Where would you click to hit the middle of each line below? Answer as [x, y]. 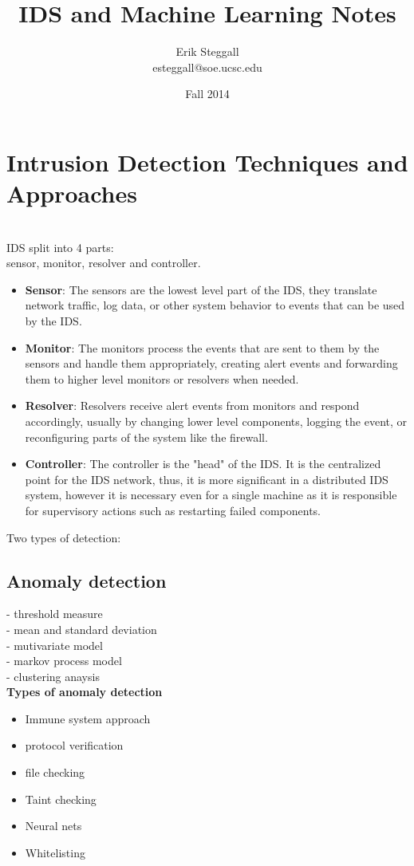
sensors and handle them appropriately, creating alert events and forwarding [211, 363]
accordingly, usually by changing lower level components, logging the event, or [216, 421]
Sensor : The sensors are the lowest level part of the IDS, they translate [201, 289]
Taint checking [61, 799]
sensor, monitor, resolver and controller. [104, 263]
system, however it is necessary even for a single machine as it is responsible [211, 495]
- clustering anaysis [53, 676]
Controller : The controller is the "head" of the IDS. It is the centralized [203, 464]
